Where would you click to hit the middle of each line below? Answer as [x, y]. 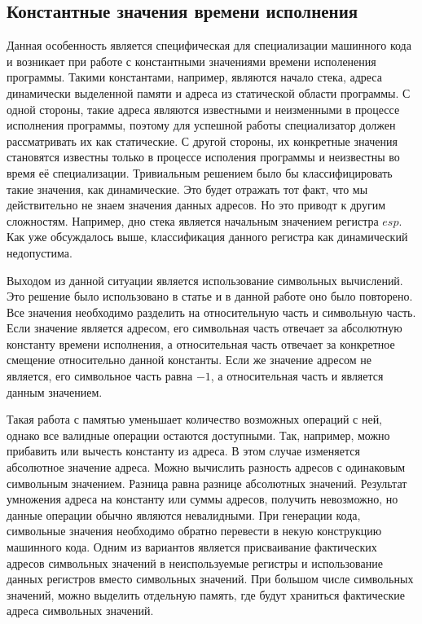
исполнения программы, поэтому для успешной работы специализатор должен [201, 125]
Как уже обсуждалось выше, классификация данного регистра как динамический [207, 237]
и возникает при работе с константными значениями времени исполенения [191, 61]
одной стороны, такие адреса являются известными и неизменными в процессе [203, 109]
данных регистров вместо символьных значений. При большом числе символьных [210, 579]
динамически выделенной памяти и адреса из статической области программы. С [209, 92]
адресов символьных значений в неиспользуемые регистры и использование [195, 562]
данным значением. [55, 391]
